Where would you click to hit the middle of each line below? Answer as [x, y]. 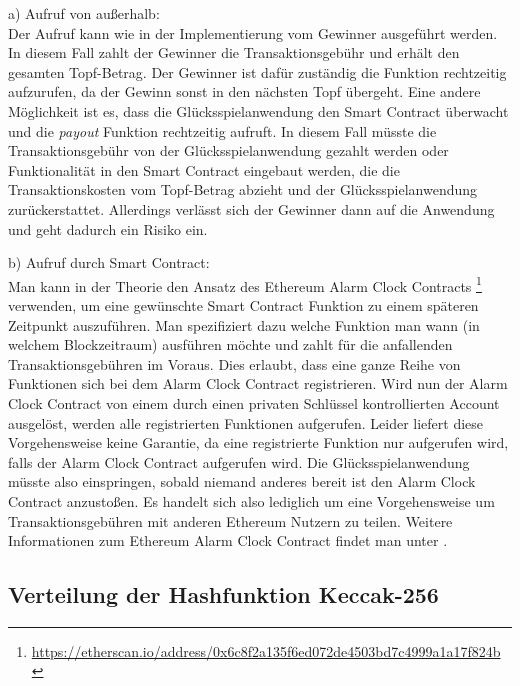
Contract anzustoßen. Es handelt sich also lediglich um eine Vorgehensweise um [251, 500]
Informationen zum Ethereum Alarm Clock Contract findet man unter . [228, 540]
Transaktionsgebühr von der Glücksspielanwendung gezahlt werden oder [228, 150]
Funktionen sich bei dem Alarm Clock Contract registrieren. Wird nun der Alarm [258, 383]
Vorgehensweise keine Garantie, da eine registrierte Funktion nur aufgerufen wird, [258, 442]
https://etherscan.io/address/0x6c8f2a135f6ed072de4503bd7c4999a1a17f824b [266, 650]
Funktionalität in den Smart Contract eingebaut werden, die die [204, 169]
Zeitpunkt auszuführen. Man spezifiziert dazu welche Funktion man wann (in [244, 324]
